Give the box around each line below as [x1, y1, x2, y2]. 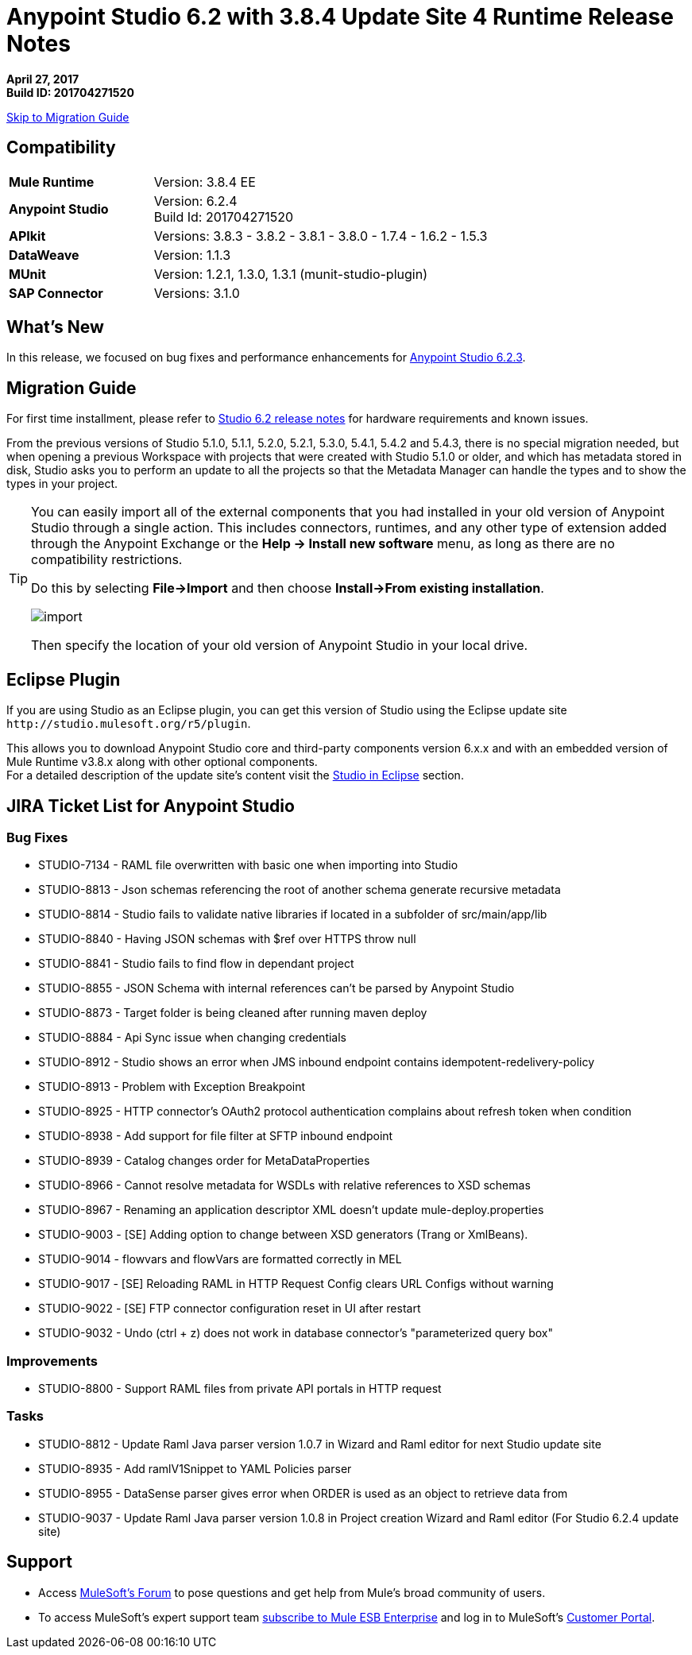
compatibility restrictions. [31, 551, 183, 568]
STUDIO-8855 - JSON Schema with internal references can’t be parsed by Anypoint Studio [38, 981, 515, 996]
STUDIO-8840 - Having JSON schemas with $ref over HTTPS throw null [38, 932, 416, 946]
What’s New [6, 317, 104, 338]
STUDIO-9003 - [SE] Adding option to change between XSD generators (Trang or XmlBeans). [38, 1228, 528, 1242]
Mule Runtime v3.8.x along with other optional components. [6, 755, 318, 769]
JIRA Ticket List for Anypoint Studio [6, 795, 295, 816]
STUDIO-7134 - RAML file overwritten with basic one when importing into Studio [38, 858, 458, 872]
